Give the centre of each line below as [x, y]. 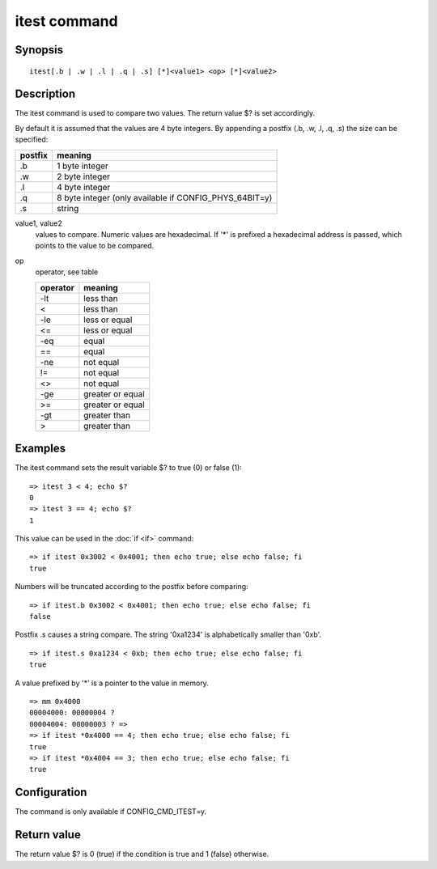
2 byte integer [84, 176]
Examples [40, 449]
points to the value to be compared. [95, 246]
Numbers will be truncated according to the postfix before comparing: [132, 587]
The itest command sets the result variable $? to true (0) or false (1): [128, 468]
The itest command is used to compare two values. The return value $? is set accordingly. [165, 113]
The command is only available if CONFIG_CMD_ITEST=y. [110, 812]
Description [45, 94]
